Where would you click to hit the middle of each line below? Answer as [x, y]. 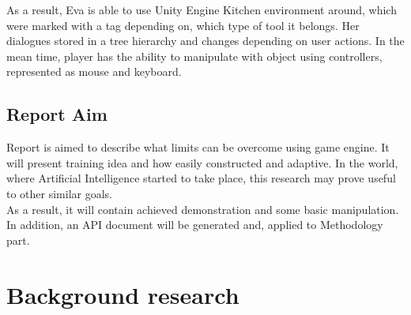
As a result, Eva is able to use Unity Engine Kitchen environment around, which [202, 9]
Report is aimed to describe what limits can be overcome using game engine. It [198, 147]
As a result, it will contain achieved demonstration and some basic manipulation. [203, 209]
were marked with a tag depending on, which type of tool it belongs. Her [183, 25]
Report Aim [57, 114]
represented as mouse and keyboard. [94, 71]
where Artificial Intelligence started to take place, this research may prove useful [201, 178]
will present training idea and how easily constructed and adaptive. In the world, [202, 162]
